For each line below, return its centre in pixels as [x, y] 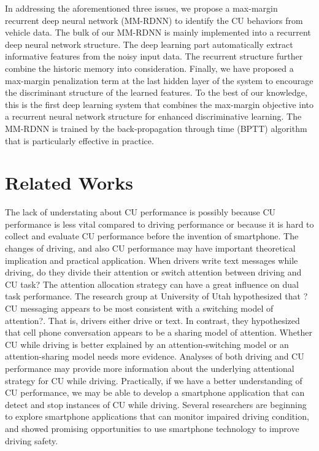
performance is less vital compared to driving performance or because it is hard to [159, 224]
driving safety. [32, 440]
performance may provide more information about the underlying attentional [150, 368]
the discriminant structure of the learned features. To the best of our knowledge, [156, 92]
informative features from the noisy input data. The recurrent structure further [154, 56]
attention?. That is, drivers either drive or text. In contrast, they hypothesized [152, 320]
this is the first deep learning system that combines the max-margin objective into [159, 104]
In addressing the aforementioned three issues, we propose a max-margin [141, 8]
